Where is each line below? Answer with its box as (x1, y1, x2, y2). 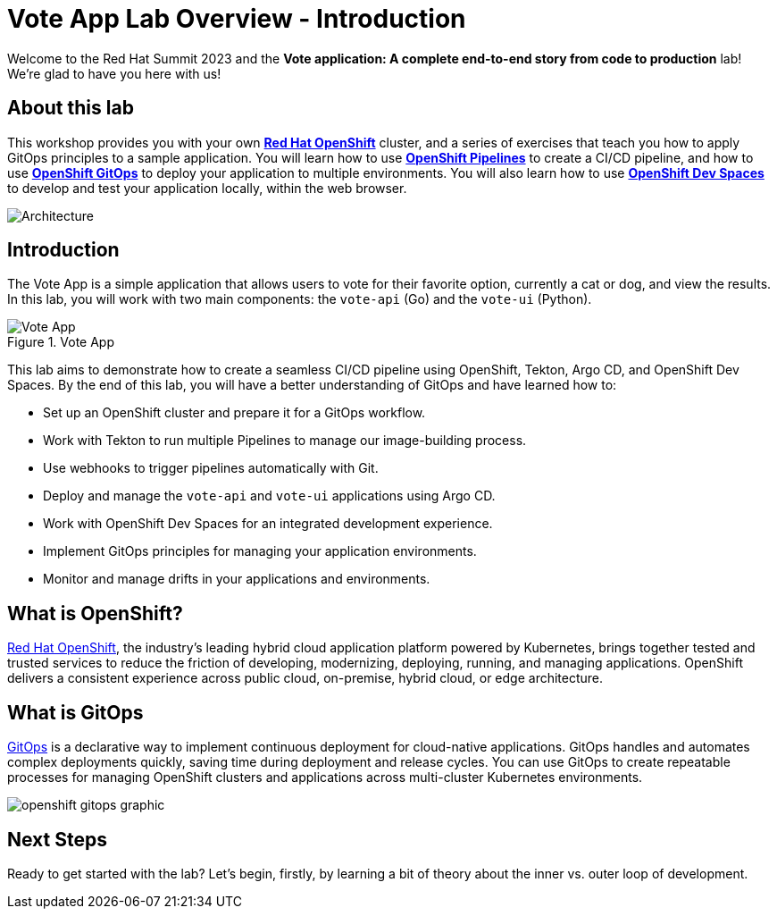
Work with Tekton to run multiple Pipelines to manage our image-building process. (43, 433, 527, 449)
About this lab (7, 97, 134, 120)
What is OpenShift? (7, 601, 183, 625)
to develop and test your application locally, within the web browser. (7, 180, 407, 196)
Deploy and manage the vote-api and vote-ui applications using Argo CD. (43, 488, 496, 504)
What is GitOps (7, 701, 144, 724)
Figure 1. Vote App (7, 334, 115, 350)
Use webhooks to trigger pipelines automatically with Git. (43, 460, 379, 476)
